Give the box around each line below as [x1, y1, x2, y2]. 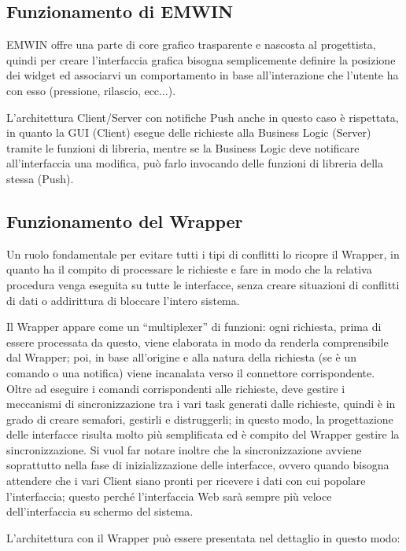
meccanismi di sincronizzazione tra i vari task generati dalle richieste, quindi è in [6, 395, 396, 412]
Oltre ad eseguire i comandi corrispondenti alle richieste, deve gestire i [6, 380, 345, 396]
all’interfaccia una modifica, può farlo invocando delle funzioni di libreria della [6, 155, 383, 171]
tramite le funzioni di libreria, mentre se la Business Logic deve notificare [6, 139, 360, 156]
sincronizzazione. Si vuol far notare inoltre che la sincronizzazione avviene [6, 441, 362, 457]
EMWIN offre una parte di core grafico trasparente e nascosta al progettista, [6, 36, 376, 53]
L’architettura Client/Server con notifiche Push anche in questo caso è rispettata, [6, 108, 399, 125]
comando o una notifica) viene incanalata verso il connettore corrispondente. [6, 364, 375, 380]
